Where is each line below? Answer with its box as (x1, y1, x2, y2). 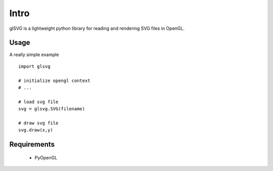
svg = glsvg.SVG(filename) (18, 106, 85, 112)
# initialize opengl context (18, 77, 90, 83)
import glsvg (18, 63, 51, 69)
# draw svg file (18, 120, 59, 126)
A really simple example (9, 52, 59, 58)
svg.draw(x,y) (18, 127, 53, 133)
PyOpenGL (34, 154, 58, 160)
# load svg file (18, 99, 59, 105)
